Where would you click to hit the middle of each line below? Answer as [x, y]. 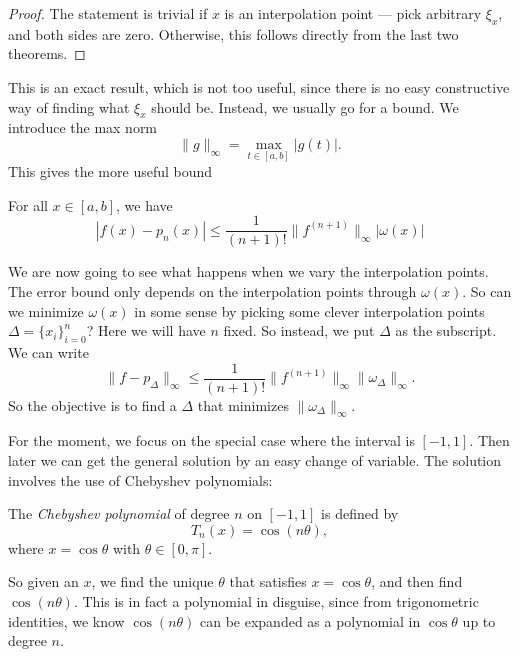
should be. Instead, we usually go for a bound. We [305, 106]
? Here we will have [146, 330]
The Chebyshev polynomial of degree [119, 513]
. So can [487, 291]
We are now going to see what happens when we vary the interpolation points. [248, 271]
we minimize [46, 310]
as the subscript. [446, 330]
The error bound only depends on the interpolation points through [212, 291]
